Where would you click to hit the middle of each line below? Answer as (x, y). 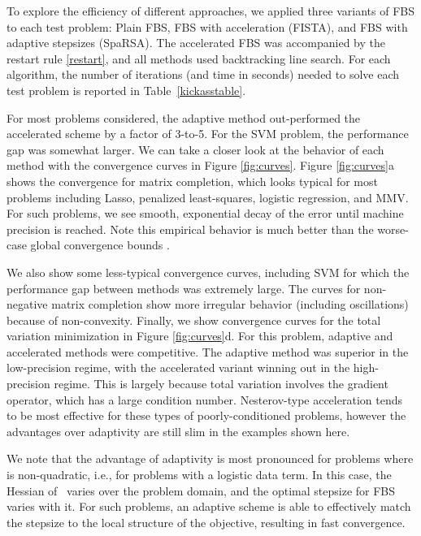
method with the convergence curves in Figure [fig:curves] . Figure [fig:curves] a (200, 165)
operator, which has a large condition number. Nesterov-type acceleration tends (204, 399)
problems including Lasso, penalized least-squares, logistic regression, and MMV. (208, 197)
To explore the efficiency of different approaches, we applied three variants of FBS (210, 11)
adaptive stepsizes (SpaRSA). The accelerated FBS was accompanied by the (196, 43)
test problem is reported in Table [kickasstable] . (126, 90)
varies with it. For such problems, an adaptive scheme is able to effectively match (209, 506)
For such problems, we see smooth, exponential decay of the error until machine (205, 213)
